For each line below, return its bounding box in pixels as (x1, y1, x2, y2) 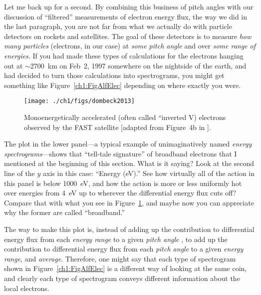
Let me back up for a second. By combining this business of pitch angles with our (4, 1, 254, 11)
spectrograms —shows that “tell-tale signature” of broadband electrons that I (4, 148, 237, 158)
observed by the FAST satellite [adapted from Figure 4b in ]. (24, 121, 211, 132)
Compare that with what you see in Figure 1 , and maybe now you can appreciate (4, 197, 254, 207)
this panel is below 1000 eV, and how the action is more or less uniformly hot (4, 177, 242, 188)
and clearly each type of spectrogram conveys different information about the (4, 272, 240, 283)
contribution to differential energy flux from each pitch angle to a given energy (4, 243, 244, 254)
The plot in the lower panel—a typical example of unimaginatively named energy (4, 138, 252, 149)
